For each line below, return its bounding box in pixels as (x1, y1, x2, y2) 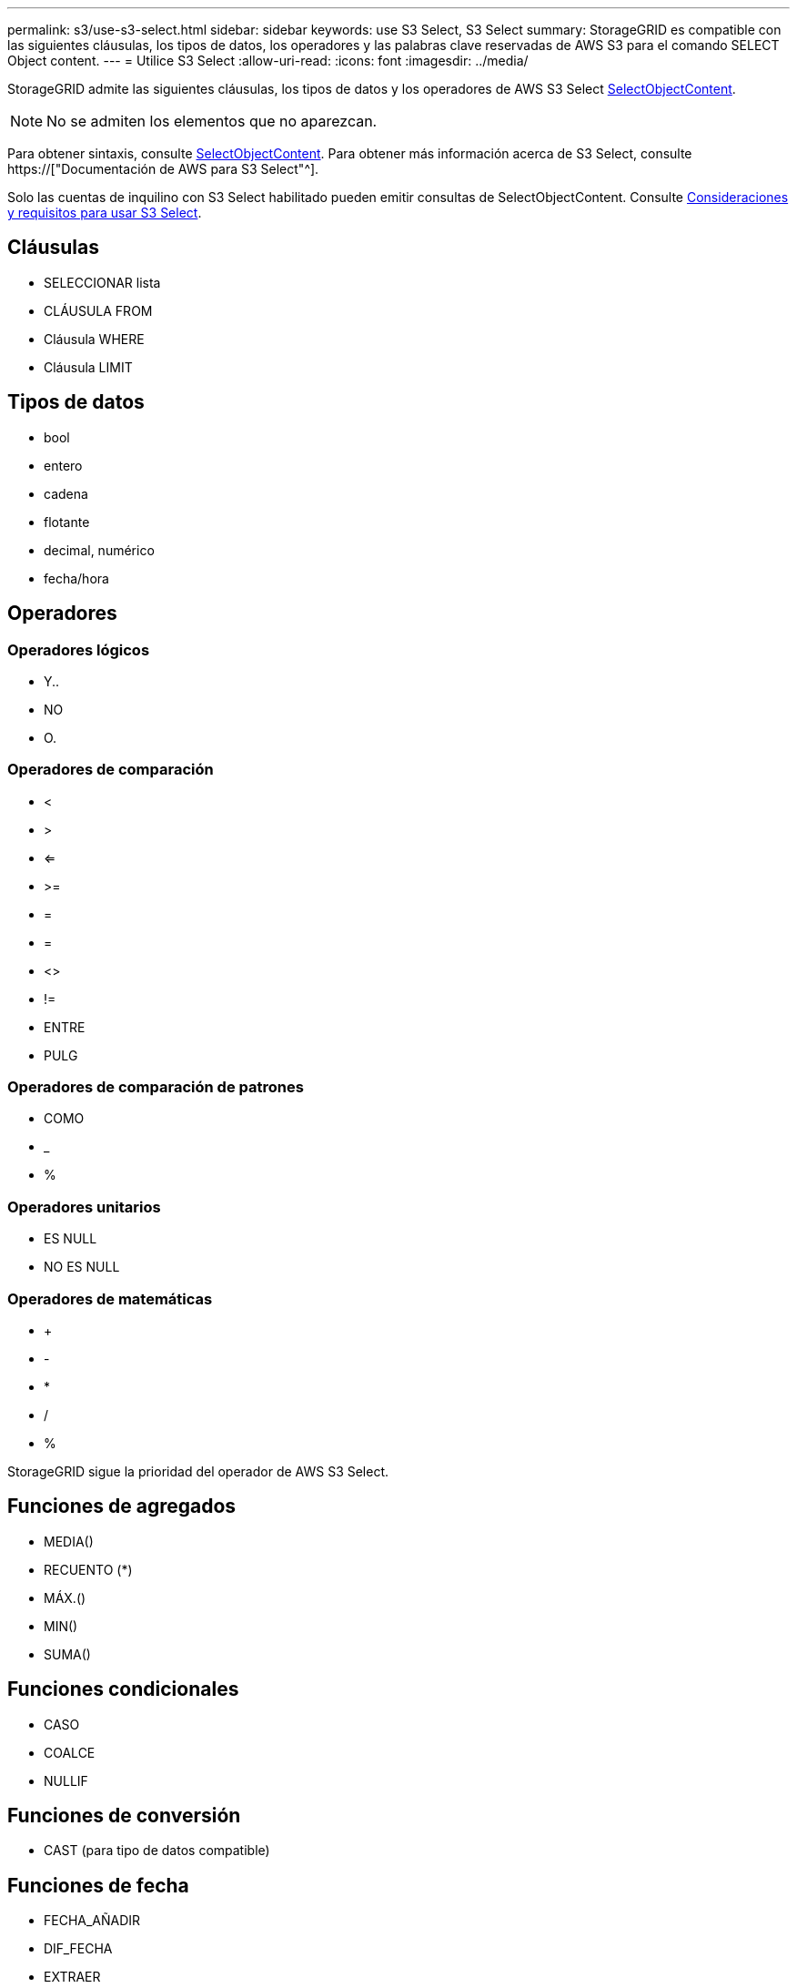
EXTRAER (44, 1969, 101, 1985)
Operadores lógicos (7, 640, 150, 659)
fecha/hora (44, 570, 109, 586)
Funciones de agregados (7, 1495, 237, 1518)
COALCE (44, 1744, 96, 1760)
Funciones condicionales (7, 1678, 239, 1701)
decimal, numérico (44, 542, 155, 558)
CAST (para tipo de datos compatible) (44, 1842, 270, 1859)
